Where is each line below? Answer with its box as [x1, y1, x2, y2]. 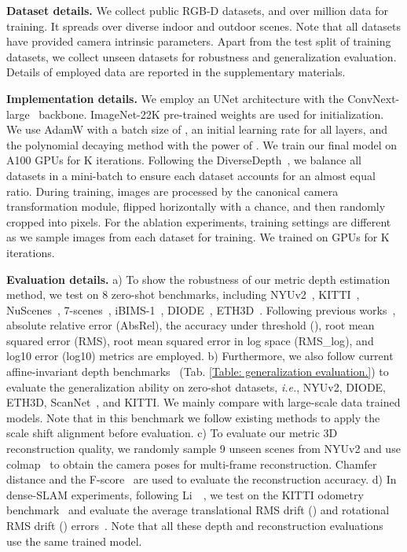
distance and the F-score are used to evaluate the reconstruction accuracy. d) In [6, 471, 397, 488]
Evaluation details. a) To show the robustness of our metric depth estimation [6, 270, 390, 287]
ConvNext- [347, 90, 400, 106]
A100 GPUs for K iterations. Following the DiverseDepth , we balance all [6, 152, 361, 168]
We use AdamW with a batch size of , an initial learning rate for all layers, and [6, 121, 387, 138]
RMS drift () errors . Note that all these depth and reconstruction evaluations [6, 517, 383, 533]
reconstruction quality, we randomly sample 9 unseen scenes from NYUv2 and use [6, 440, 401, 457]
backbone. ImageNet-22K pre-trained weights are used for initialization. [38, 105, 384, 122]
